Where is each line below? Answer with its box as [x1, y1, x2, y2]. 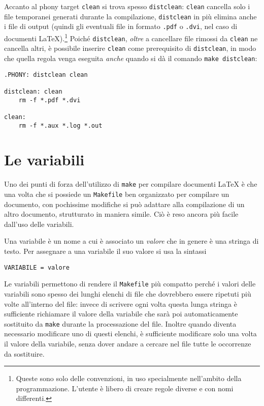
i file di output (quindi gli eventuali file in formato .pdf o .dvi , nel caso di [4, 21, 238, 32]
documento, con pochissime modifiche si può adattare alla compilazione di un [4, 198, 245, 209]
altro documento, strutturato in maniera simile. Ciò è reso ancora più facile [4, 209, 239, 219]
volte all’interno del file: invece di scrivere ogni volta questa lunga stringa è [4, 298, 237, 309]
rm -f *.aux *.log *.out [18, 122, 103, 129]
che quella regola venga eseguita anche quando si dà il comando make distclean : [4, 52, 257, 63]
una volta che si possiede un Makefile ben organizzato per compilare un [4, 188, 229, 199]
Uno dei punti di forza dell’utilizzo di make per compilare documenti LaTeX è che [4, 179, 257, 189]
